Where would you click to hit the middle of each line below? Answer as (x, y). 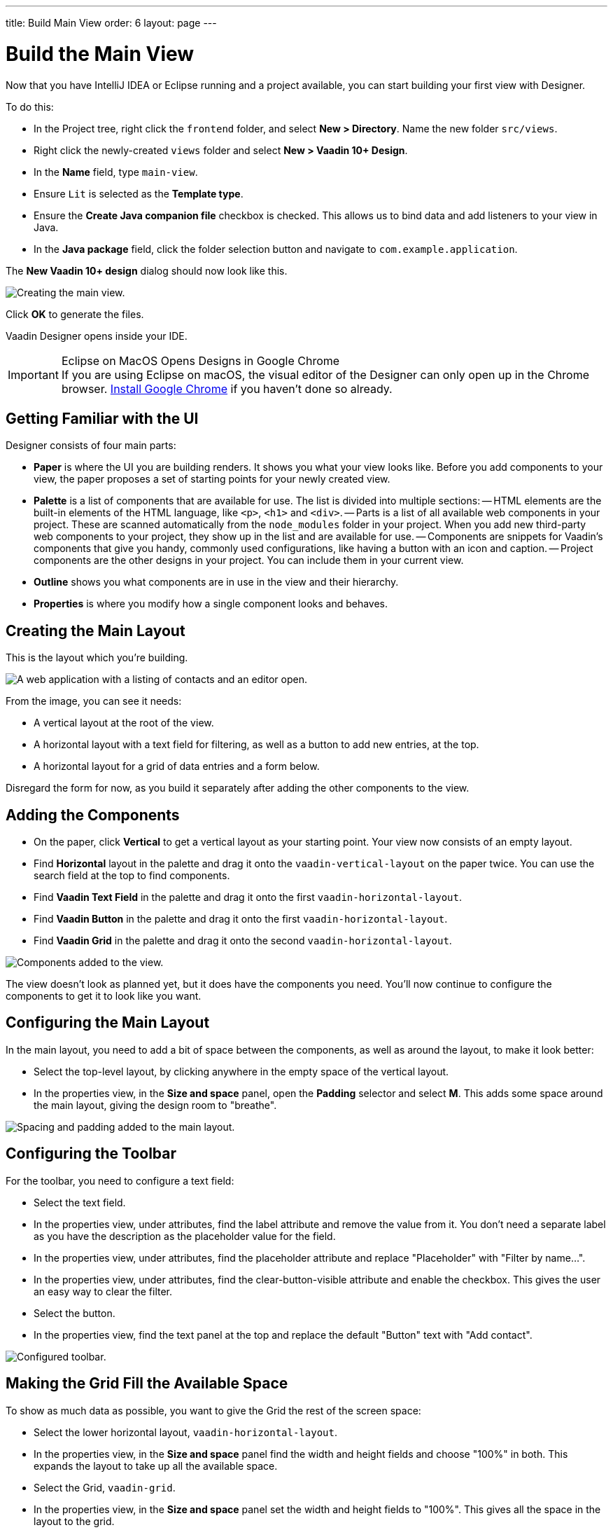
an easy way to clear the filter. (103, 1291)
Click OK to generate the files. (75, 314)
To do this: (30, 106)
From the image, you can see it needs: (94, 701)
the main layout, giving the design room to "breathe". (155, 1105)
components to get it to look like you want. (104, 996)
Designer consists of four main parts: (91, 446)
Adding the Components (93, 815)
